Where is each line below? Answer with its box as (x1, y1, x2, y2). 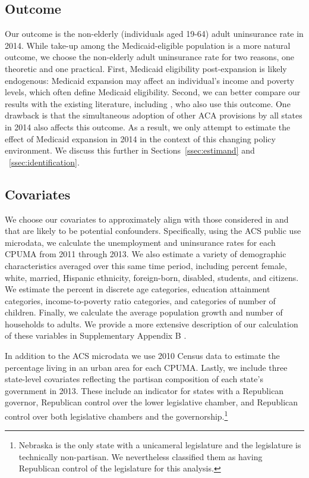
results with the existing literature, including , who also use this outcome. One (5, 97, 291, 110)
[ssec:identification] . (9, 155, 80, 168)
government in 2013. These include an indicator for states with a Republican (5, 384, 284, 396)
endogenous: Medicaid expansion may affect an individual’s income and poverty (5, 74, 295, 86)
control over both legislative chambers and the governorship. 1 (5, 408, 228, 422)
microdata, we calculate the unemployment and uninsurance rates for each (5, 236, 276, 248)
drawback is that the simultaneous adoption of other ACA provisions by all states (5, 109, 302, 121)
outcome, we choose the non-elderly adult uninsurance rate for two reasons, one (5, 51, 294, 63)
